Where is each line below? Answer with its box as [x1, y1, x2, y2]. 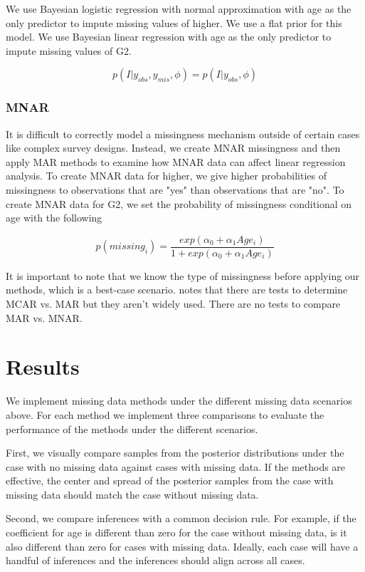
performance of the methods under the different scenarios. [6, 421, 258, 436]
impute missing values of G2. [6, 43, 132, 58]
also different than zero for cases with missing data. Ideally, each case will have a [6, 539, 359, 553]
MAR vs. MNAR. [6, 310, 83, 325]
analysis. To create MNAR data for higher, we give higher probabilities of [6, 168, 327, 183]
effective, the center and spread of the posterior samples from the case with [6, 473, 334, 488]
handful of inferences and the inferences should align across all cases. [6, 553, 305, 568]
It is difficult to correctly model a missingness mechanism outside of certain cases [6, 126, 360, 141]
